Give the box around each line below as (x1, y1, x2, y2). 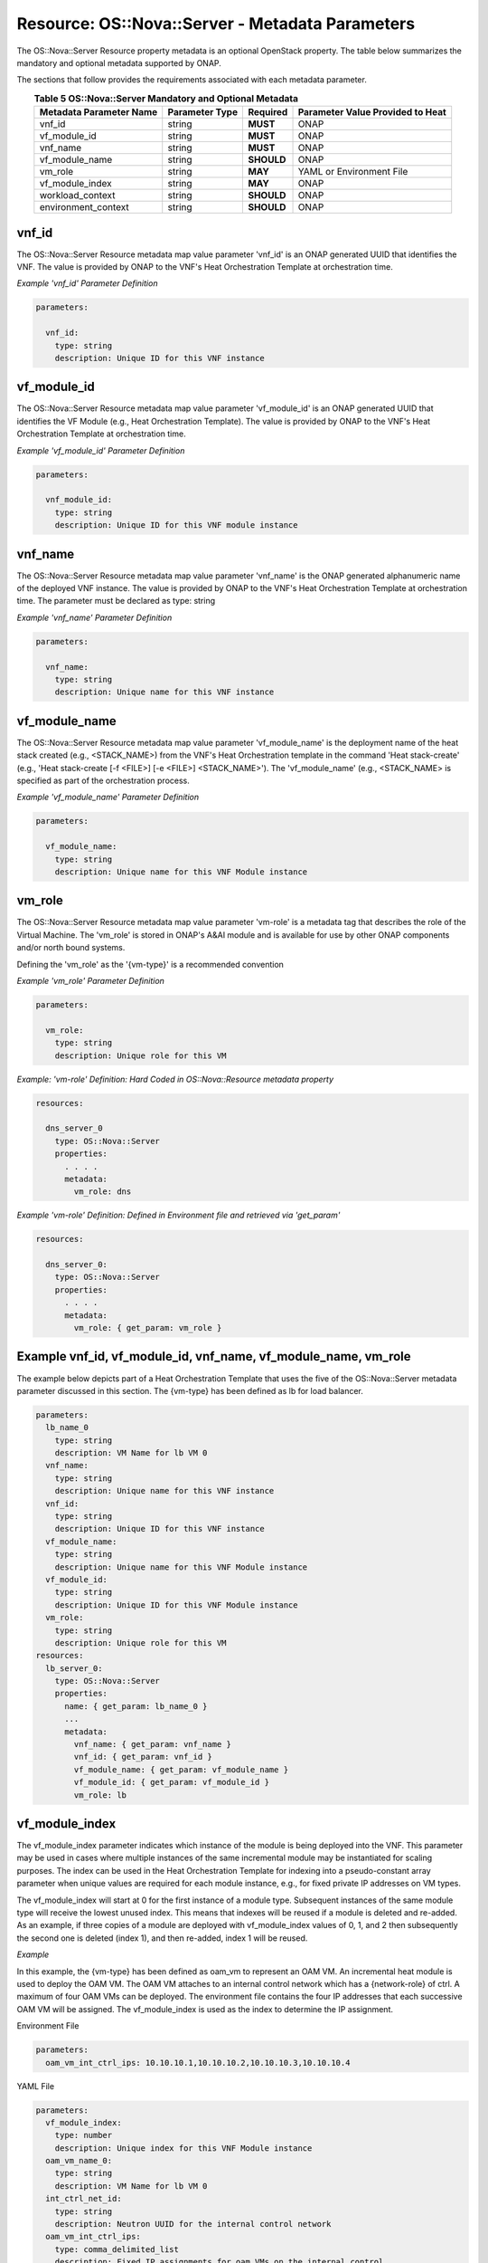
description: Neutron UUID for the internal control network (54, 2219, 332, 2230)
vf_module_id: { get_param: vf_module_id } (73, 1777, 270, 1788)
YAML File (16, 2080, 54, 2091)
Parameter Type (167, 106, 239, 119)
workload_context (39, 189, 116, 202)
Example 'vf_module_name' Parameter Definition (16, 792, 199, 803)
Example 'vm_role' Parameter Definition (16, 976, 164, 987)
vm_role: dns (73, 1187, 132, 1197)
